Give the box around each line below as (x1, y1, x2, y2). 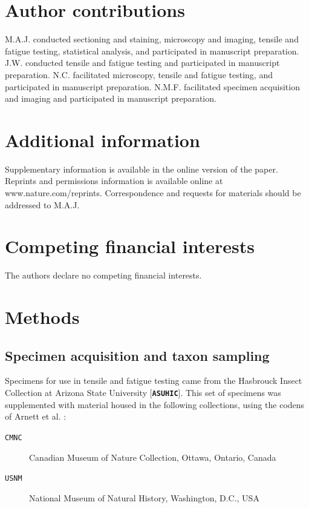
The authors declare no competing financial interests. (5, 269, 202, 282)
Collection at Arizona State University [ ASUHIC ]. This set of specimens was (5, 386, 281, 399)
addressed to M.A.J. (5, 198, 80, 211)
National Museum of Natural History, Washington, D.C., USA (29, 491, 259, 504)
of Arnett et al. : (5, 410, 67, 423)
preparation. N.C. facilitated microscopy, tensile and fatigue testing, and (5, 68, 273, 81)
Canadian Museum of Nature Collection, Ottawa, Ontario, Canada (29, 450, 276, 463)
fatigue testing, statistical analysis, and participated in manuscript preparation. (5, 44, 299, 57)
